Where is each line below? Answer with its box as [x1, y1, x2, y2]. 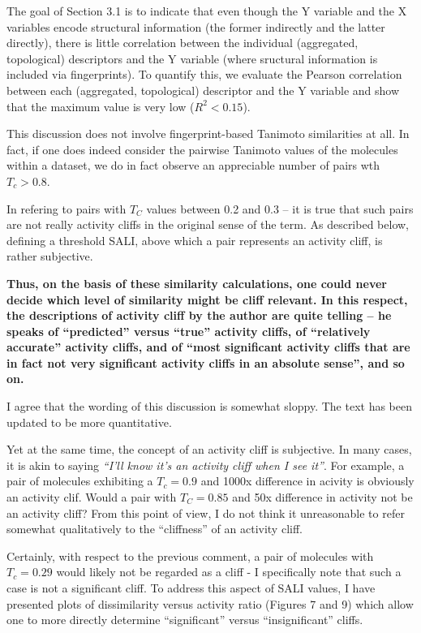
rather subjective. [6, 248, 93, 265]
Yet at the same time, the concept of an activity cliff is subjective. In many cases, [6, 441, 412, 458]
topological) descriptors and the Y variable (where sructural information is [6, 50, 378, 67]
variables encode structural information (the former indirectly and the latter [6, 18, 385, 35]
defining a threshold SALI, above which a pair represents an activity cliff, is [6, 231, 383, 248]
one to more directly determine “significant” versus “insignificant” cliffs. [6, 611, 363, 628]
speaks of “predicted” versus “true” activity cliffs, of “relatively [6, 322, 371, 339]
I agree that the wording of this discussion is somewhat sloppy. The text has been [6, 398, 412, 415]
